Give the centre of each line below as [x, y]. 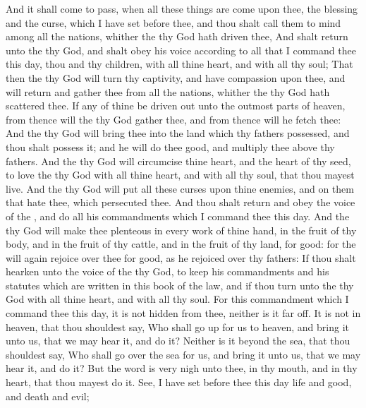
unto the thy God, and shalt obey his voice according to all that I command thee [181, 50]
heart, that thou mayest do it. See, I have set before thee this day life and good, [179, 382]
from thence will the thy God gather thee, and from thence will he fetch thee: [173, 119]
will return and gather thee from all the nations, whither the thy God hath [168, 91]
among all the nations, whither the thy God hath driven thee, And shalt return [177, 36]
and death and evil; [48, 396]
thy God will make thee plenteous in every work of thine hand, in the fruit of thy [181, 230]
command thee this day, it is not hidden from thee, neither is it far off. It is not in [183, 313]
